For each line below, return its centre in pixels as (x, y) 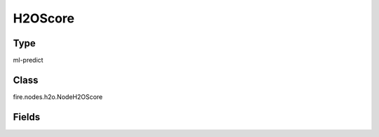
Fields (27, 117)
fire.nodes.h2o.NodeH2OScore (58, 97)
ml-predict (28, 60)
